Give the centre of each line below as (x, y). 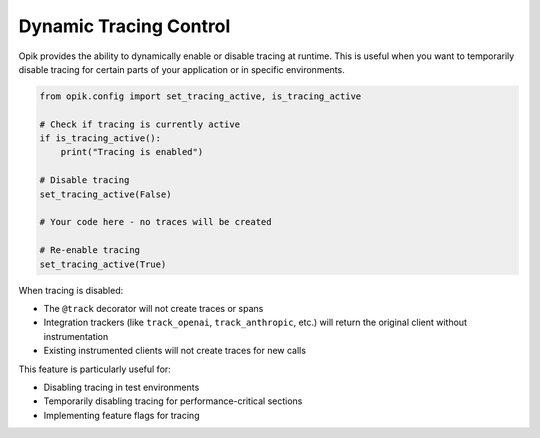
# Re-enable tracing (89, 250)
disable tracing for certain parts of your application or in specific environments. (181, 69)
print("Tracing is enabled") (132, 152)
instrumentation (76, 336)
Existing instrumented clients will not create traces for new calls (175, 351)
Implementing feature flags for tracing (121, 415)
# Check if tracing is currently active (139, 124)
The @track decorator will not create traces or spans (153, 308)
